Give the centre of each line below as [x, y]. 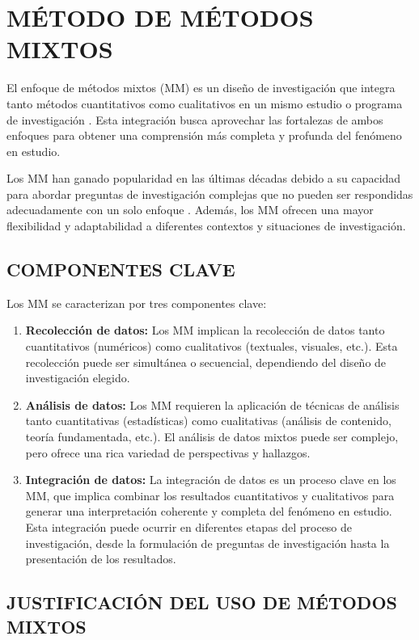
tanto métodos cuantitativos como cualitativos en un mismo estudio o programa [205, 103]
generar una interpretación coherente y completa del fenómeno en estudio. [209, 511]
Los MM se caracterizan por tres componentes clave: [137, 303]
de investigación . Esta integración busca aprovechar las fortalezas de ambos [195, 119]
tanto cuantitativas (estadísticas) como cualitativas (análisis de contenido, [208, 421]
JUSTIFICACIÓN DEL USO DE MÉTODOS [202, 602]
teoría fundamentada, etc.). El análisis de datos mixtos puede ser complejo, [212, 437]
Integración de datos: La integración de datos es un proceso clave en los [211, 480]
